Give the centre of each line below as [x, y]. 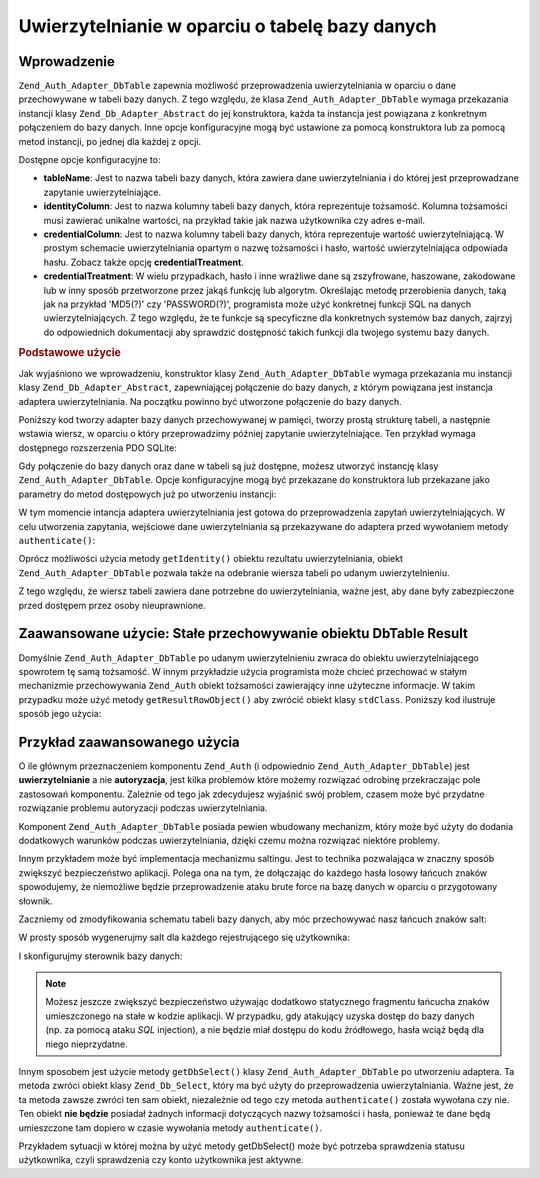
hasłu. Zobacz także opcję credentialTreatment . [143, 262]
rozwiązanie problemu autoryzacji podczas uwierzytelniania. [143, 808]
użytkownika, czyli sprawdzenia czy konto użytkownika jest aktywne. [161, 1160]
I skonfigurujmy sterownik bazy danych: [100, 956]
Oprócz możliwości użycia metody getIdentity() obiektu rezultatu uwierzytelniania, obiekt [211, 559]
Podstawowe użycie [70, 353]
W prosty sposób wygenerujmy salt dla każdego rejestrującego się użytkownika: [184, 937]
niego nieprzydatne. [87, 1044]
